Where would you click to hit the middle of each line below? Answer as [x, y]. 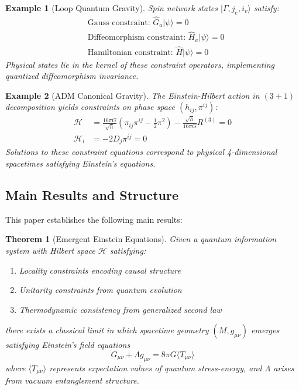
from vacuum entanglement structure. [72, 380]
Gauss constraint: [119, 23]
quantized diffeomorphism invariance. [72, 76]
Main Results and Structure [92, 194]
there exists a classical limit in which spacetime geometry [107, 330]
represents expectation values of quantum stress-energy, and [156, 367]
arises [284, 367]
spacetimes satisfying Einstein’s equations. [80, 163]
